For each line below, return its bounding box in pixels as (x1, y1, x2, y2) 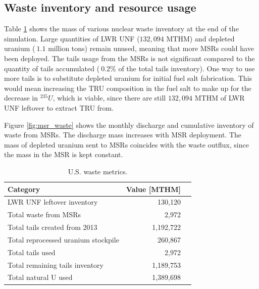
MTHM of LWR (194, 92, 245, 103)
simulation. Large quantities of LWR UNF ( (4, 33, 140, 43)
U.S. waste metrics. (68, 166, 128, 176)
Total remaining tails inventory (8, 259, 103, 270)
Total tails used (8, 247, 56, 257)
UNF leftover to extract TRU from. (4, 102, 114, 113)
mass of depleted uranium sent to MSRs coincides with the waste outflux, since (4, 139, 249, 150)
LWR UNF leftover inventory (8, 197, 98, 207)
